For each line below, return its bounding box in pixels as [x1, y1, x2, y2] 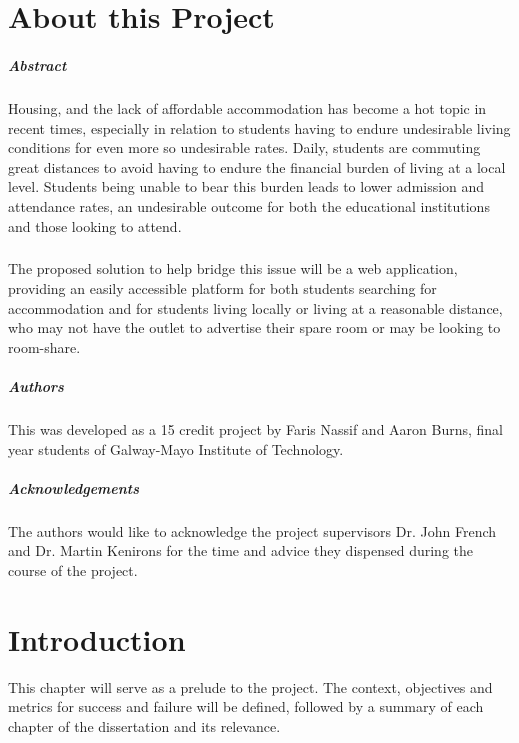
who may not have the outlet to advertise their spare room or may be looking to [8, 317, 501, 338]
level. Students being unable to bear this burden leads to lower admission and [8, 176, 485, 197]
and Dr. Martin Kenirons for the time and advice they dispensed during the [8, 540, 474, 561]
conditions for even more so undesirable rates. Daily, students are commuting [8, 137, 481, 158]
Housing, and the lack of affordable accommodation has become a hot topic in [8, 97, 487, 118]
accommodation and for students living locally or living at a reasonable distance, [8, 297, 503, 318]
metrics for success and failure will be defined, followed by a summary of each [8, 696, 484, 717]
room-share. [8, 336, 81, 357]
